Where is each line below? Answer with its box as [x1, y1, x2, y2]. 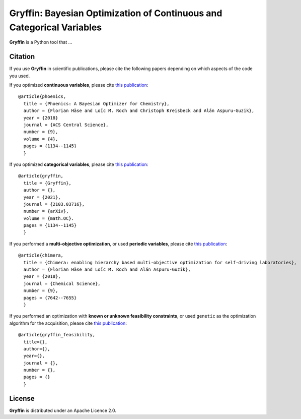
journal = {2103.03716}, [23, 201, 85, 207]
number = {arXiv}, [23, 208, 69, 214]
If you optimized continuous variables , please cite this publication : [9, 82, 148, 88]
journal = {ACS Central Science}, [23, 122, 109, 128]
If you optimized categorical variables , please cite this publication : [9, 161, 148, 167]
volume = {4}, [23, 136, 58, 142]
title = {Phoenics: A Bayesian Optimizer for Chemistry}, [23, 101, 170, 106]
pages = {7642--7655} [23, 295, 77, 301]
